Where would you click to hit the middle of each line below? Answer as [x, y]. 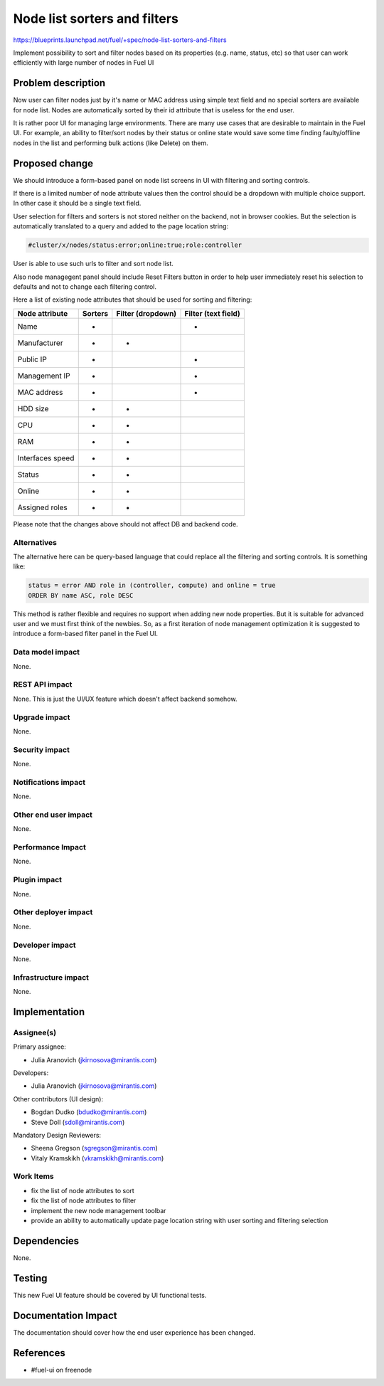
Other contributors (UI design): [58, 1099]
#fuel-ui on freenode [62, 1370]
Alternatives [35, 542]
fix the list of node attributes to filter [84, 1201]
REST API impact [43, 684]
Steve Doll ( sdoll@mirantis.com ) [78, 1122]
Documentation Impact [65, 1315]
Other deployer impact [53, 912]
